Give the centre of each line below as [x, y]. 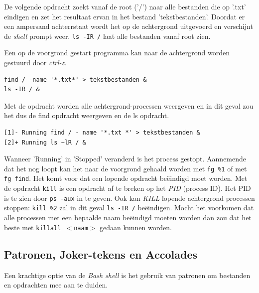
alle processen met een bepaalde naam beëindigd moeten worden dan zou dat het [128, 218]
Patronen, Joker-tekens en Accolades [101, 254]
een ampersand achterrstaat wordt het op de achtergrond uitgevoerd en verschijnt [129, 26]
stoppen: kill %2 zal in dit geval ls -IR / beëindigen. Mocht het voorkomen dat [129, 208]
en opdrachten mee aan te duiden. [56, 285]
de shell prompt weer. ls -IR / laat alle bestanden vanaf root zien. [107, 36]
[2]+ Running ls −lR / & [45, 142]
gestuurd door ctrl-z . [35, 63]
